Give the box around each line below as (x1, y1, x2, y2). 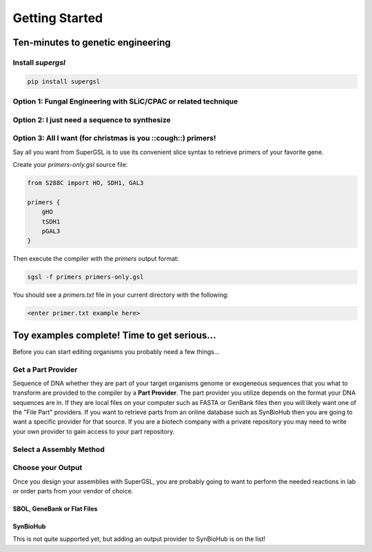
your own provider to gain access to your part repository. (12, 427, 175, 435)
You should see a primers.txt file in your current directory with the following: (12, 290, 229, 299)
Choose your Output (12, 463, 83, 473)
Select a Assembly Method (12, 444, 105, 454)
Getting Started (12, 10, 103, 26)
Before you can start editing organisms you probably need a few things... (12, 347, 220, 355)
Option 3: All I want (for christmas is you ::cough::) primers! (12, 133, 216, 143)
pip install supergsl (27, 77, 101, 86)
